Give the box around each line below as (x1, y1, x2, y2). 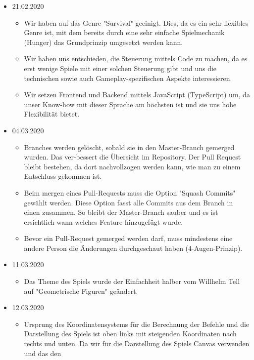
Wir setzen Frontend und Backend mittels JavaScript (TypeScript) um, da (24, 89, 250, 100)
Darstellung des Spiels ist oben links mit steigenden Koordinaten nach (24, 328, 237, 339)
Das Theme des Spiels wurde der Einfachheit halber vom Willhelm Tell (24, 276, 240, 286)
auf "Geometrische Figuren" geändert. (24, 285, 138, 296)
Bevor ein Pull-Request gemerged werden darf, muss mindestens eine (24, 233, 233, 243)
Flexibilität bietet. (24, 109, 80, 119)
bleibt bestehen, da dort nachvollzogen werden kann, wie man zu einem (24, 161, 241, 171)
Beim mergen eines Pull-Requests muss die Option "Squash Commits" (24, 187, 236, 198)
